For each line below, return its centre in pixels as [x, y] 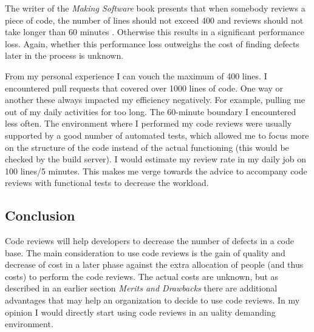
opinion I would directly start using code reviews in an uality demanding [140, 312]
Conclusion [40, 215]
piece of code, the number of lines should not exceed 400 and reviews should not [154, 20]
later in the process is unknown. [64, 55]
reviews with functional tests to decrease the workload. [107, 183]
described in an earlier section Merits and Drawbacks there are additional [141, 288]
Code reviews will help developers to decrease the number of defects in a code [150, 241]
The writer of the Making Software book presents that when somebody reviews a [155, 8]
